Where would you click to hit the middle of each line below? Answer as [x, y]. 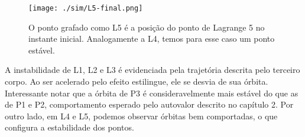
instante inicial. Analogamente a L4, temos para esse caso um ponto [152, 39]
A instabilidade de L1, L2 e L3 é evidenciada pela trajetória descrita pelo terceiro [152, 70]
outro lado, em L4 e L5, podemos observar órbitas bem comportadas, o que [141, 116]
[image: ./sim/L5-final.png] [86, 8]
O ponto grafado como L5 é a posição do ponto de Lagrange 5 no [147, 27]
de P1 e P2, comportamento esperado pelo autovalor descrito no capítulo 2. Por [149, 104]
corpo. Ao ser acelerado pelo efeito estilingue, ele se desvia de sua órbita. [137, 81]
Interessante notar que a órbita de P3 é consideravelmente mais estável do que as [152, 93]
